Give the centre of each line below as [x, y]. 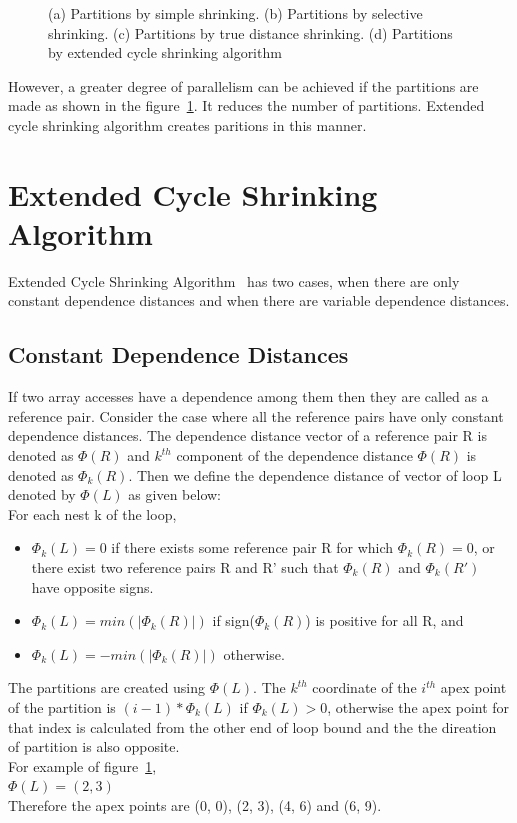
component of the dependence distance [294, 455]
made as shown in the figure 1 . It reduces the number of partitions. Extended [246, 105]
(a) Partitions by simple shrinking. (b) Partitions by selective [235, 13]
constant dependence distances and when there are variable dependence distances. [259, 300]
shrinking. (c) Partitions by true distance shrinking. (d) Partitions [250, 32]
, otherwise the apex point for [418, 706]
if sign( [233, 620]
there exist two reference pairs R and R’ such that [185, 567]
